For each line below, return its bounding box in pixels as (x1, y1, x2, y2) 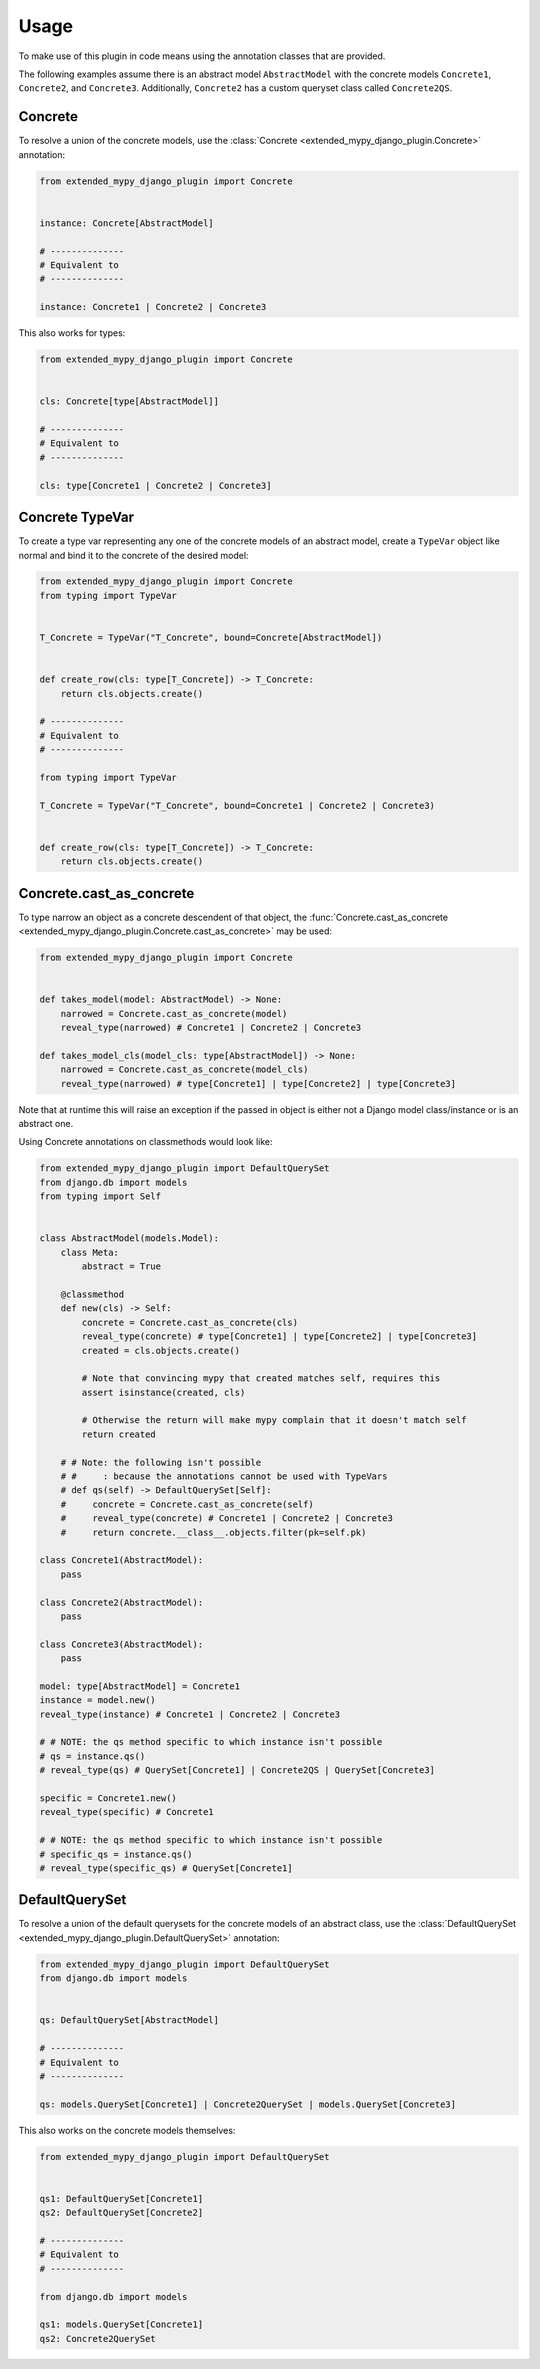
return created (81, 1428, 157, 1440)
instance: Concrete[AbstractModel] (39, 217, 214, 229)
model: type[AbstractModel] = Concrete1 (39, 1680, 240, 1692)
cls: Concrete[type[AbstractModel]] (39, 396, 220, 407)
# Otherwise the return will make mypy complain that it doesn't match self (81, 1415, 467, 1426)
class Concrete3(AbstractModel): (39, 1638, 204, 1650)
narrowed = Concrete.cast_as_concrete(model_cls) (60, 1064, 309, 1075)
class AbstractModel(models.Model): (39, 1233, 220, 1244)
